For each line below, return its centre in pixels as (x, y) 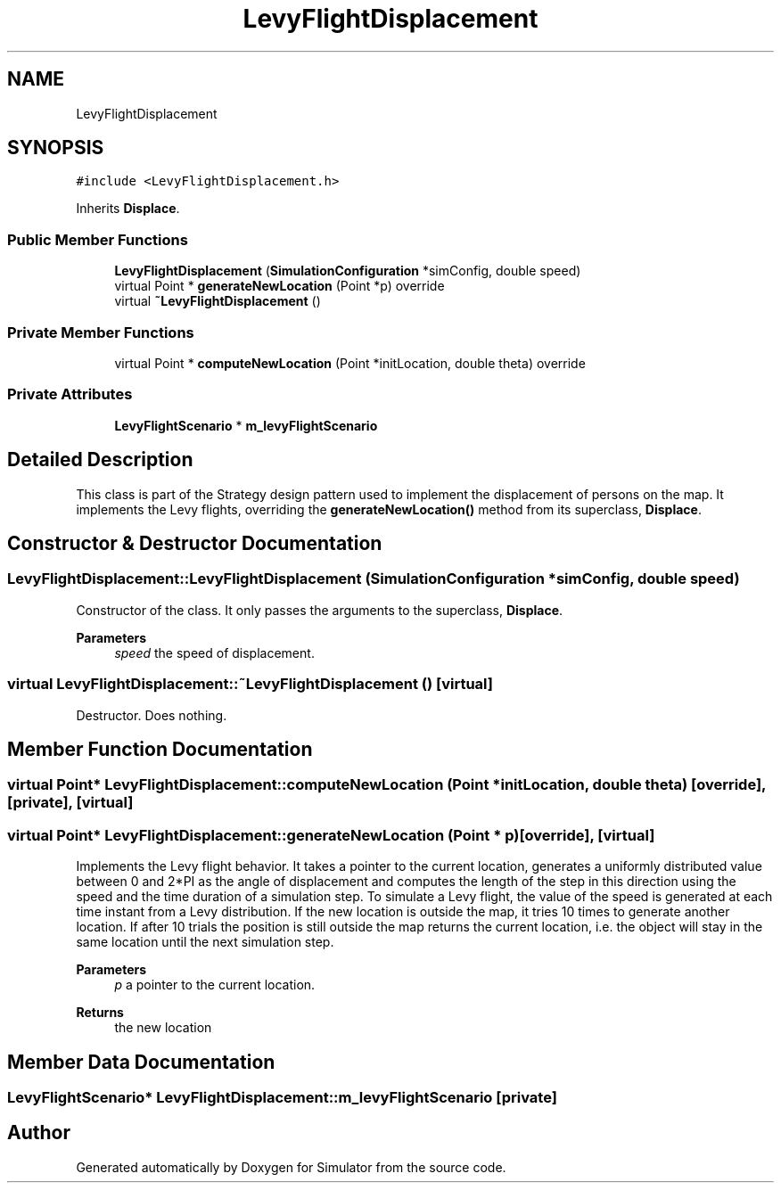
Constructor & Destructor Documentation (195, 543)
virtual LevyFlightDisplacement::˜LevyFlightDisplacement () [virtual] (250, 684)
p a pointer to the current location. (215, 985)
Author (39, 1133)
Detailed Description (100, 460)
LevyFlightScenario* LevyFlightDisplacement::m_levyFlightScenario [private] (282, 1097)
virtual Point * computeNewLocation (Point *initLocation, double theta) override (350, 363)
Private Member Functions (101, 332)
